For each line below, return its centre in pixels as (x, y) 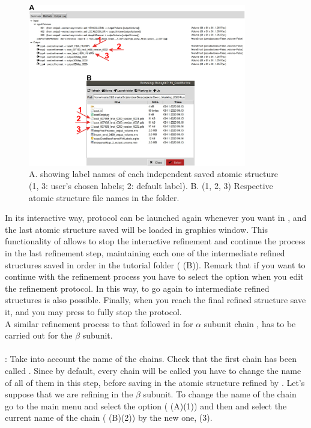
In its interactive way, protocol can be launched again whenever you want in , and (156, 218)
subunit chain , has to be (250, 323)
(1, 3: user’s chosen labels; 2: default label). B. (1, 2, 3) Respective (151, 186)
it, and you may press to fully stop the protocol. (93, 311)
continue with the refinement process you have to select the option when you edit (154, 276)
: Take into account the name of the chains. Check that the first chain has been (151, 359)
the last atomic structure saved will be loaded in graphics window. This (136, 229)
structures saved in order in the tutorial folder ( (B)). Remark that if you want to (155, 264)
